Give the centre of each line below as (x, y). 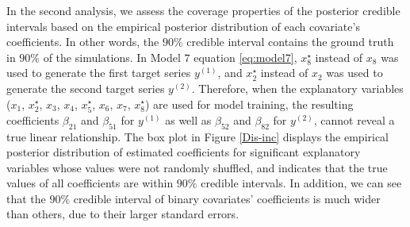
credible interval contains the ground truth (290, 42)
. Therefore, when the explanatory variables (297, 88)
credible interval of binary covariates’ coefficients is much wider (227, 198)
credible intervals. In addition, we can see (301, 183)
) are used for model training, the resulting (249, 104)
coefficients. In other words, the (83, 42)
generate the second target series (86, 88)
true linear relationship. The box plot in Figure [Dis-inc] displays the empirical (198, 136)
